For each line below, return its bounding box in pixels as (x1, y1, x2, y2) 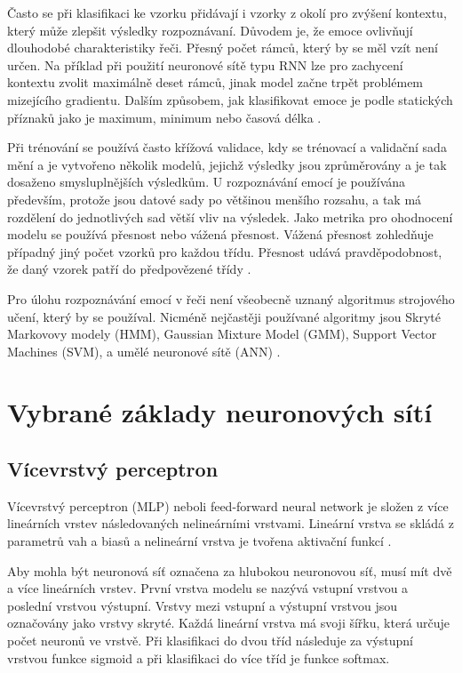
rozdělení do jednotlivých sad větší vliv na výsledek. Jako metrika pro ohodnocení (7, 207, 453, 226)
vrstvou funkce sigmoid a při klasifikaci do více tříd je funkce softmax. (7, 648, 390, 667)
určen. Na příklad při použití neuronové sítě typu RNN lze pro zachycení (7, 55, 403, 74)
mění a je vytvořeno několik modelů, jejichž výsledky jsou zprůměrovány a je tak (7, 155, 447, 173)
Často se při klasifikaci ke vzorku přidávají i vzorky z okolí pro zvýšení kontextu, (7, 4, 447, 21)
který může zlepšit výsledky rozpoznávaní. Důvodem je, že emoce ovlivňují (7, 20, 413, 39)
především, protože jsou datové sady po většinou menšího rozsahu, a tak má (7, 189, 422, 208)
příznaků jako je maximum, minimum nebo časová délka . (7, 108, 322, 126)
